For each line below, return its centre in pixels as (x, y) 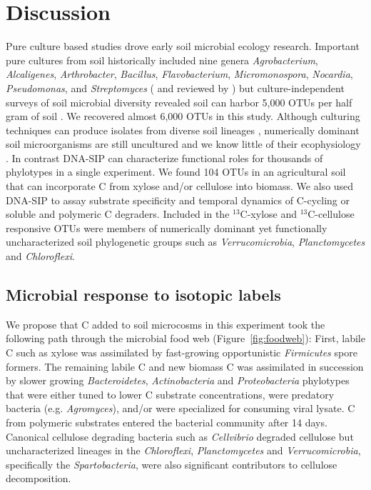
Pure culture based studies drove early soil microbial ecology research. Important (183, 46)
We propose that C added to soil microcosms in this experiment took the (166, 324)
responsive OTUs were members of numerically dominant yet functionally (167, 227)
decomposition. (39, 478)
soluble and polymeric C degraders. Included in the (118, 214)
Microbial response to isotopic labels (143, 295)
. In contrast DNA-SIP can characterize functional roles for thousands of (164, 157)
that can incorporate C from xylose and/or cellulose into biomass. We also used (180, 186)
